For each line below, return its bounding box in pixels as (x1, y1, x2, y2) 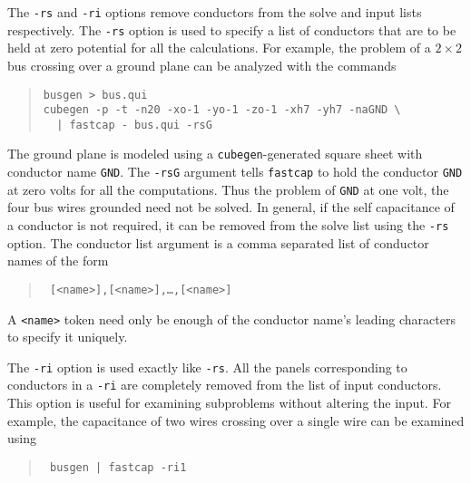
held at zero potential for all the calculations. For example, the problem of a (7, 38, 431, 57)
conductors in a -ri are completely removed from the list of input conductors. (7, 375, 442, 394)
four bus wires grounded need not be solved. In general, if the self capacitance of (7, 198, 455, 217)
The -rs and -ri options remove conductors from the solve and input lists (7, 3, 422, 21)
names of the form (7, 251, 109, 270)
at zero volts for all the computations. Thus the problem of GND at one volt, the (7, 179, 449, 198)
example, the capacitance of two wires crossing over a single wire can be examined (7, 411, 465, 430)
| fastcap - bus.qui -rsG (56, 118, 212, 131)
